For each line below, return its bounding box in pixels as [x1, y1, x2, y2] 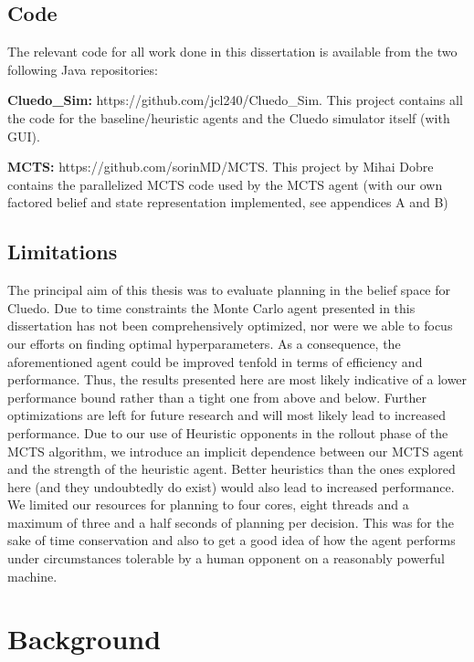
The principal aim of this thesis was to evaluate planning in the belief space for [7, 280, 451, 299]
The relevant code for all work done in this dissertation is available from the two [7, 42, 458, 61]
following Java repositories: [7, 59, 158, 79]
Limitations [7, 237, 118, 266]
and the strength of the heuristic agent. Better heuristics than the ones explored [7, 459, 456, 478]
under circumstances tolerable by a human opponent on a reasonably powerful [7, 549, 445, 568]
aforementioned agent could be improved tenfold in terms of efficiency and [7, 352, 423, 371]
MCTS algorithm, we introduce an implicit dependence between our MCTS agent [7, 441, 464, 460]
